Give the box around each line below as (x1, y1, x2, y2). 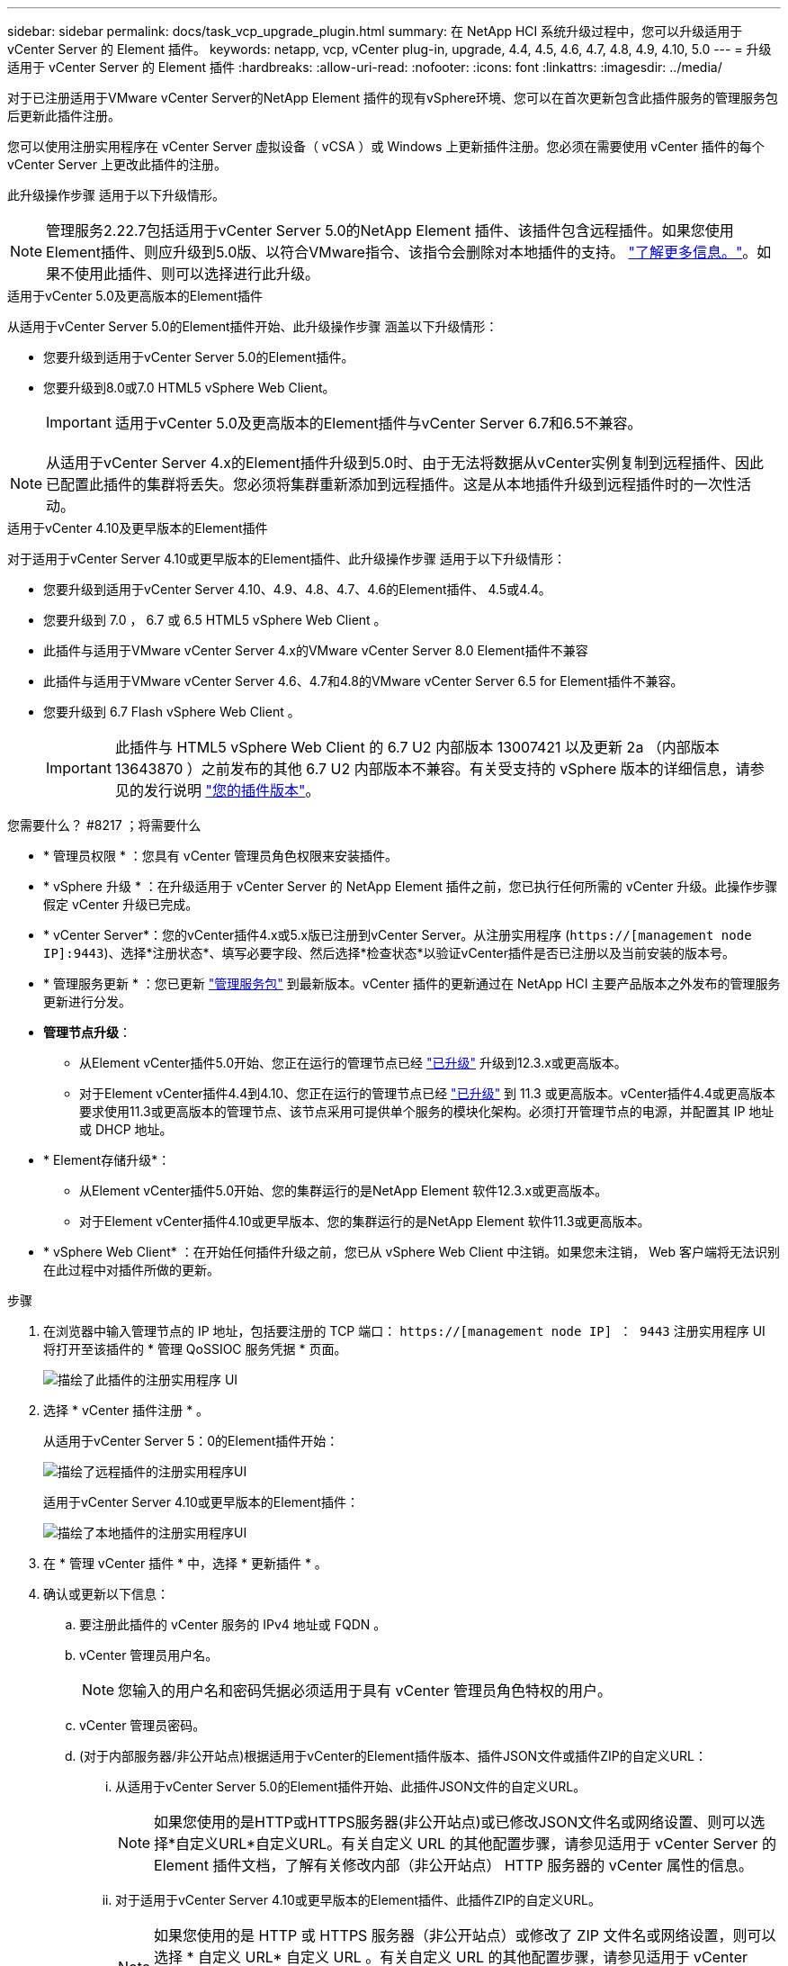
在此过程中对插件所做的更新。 (43, 1262, 219, 1277)
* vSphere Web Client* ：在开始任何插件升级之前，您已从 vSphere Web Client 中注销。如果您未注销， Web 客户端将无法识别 (43, 1244, 781, 1259)
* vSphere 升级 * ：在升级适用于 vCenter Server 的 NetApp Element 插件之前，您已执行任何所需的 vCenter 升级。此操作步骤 (43, 879, 778, 894)
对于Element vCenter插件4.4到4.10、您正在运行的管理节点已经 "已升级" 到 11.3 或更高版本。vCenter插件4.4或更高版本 (79, 1086, 775, 1101)
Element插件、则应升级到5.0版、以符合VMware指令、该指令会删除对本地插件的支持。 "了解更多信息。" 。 (46, 243, 757, 261)
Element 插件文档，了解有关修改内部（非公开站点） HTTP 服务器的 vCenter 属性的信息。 (154, 1856, 754, 1874)
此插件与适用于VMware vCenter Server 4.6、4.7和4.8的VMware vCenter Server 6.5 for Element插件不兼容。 (43, 673, 684, 689)
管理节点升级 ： (43, 1024, 131, 1040)
